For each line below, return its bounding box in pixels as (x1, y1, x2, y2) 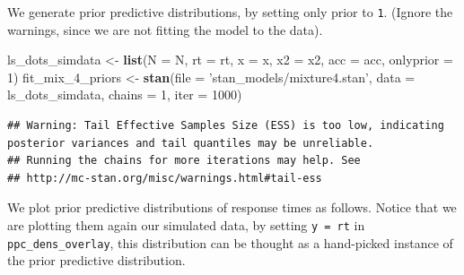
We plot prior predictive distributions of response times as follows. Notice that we (7, 198, 457, 217)
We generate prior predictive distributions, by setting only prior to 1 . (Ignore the (7, 3, 453, 21)
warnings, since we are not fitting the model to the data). (7, 20, 323, 39)
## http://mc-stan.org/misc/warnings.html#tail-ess (7, 171, 322, 185)
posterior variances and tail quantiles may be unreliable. (7, 136, 374, 150)
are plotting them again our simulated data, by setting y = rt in (7, 216, 365, 234)
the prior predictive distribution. (7, 251, 186, 270)
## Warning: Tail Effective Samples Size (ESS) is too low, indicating (7, 119, 444, 133)
